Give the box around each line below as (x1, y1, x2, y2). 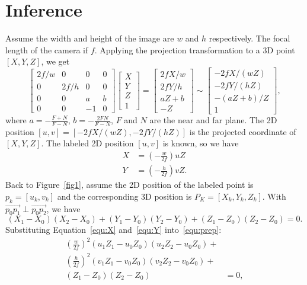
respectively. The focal (209, 32, 290, 44)
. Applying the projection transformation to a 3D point (94, 43, 295, 56)
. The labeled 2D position (41, 137, 134, 149)
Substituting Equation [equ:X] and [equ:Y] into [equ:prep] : (5, 223, 222, 236)
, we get (41, 55, 70, 68)
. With (262, 190, 286, 202)
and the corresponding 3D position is (57, 190, 192, 202)
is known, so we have (162, 137, 239, 149)
